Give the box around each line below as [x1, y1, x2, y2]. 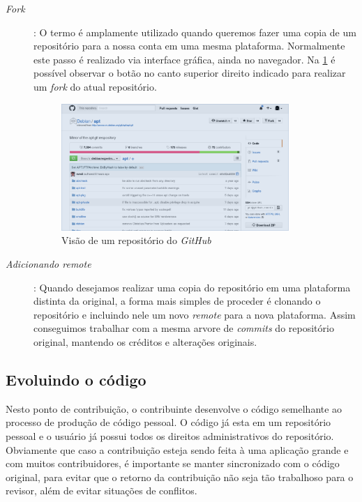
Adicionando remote [6, 257, 91, 271]
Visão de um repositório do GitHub [61, 233, 211, 248]
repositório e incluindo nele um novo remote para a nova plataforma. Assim [33, 307, 356, 321]
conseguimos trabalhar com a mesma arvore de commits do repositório [33, 321, 334, 335]
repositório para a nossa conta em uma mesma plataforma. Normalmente [33, 38, 345, 53]
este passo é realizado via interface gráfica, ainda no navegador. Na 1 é [33, 52, 335, 66]
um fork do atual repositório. [33, 79, 157, 93]
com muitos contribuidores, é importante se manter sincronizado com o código [6, 456, 340, 471]
